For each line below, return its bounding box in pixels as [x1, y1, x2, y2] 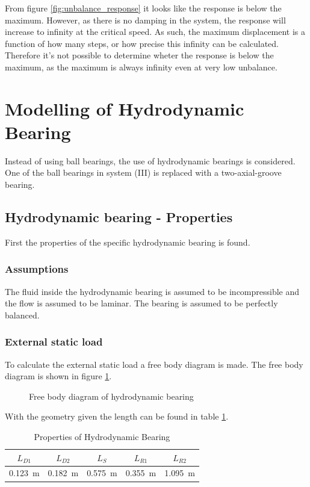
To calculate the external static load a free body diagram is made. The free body [5, 358, 303, 370]
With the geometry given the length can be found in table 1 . [5, 410, 229, 423]
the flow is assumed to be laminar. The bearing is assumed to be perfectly [5, 297, 278, 309]
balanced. [5, 308, 40, 321]
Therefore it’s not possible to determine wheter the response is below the [5, 49, 274, 61]
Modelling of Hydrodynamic [5, 96, 244, 120]
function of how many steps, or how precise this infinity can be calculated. [5, 37, 279, 49]
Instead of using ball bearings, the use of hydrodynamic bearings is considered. [5, 154, 296, 167]
